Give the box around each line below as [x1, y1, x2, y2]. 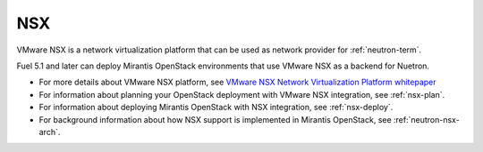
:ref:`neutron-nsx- [394, 114, 460, 124]
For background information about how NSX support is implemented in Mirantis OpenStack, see [38, 114, 393, 124]
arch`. [38, 126, 61, 137]
